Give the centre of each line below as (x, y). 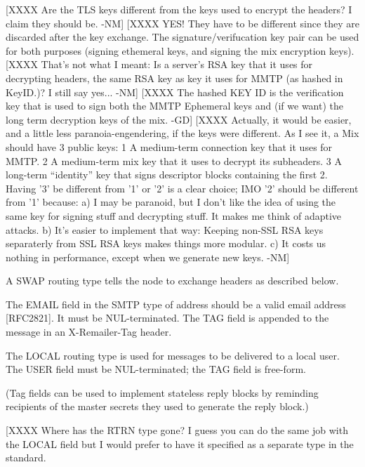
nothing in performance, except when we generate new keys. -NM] (148, 257)
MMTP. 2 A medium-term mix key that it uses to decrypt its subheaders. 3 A (174, 160)
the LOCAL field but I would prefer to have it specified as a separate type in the (180, 443)
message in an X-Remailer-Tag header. (89, 332)
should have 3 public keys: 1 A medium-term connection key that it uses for (169, 146)
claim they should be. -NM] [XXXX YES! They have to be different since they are (183, 23)
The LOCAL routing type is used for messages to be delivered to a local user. (173, 355)
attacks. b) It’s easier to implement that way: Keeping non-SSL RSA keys (165, 229)
